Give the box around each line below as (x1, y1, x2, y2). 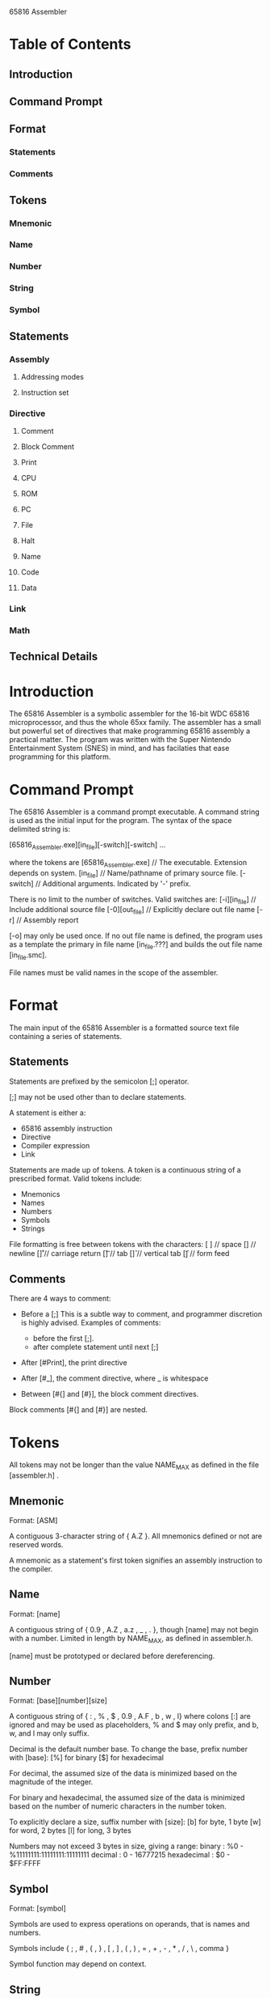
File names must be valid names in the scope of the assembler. (9, 967, 219, 978)
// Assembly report (16, 915, 79, 925)
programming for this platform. (9, 752, 111, 761)
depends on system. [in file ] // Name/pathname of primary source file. (9, 867, 239, 880)
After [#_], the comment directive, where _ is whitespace (20, 1373, 209, 1383)
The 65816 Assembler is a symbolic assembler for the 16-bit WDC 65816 (9, 709, 250, 719)
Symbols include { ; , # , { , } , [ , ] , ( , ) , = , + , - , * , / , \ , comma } (9, 1944, 229, 1953)
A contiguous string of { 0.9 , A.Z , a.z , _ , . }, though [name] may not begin (9, 1624, 259, 1634)
